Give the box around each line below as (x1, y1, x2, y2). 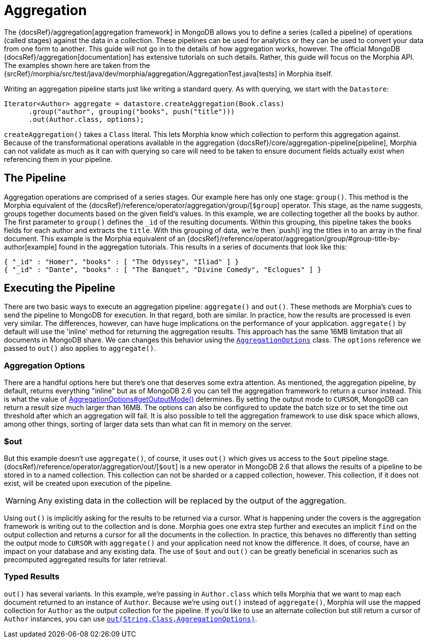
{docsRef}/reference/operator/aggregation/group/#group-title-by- (187, 234, 401, 243)
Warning (5, 495, 36, 505)
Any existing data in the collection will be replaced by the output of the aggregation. (38, 495, 346, 505)
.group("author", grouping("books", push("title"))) (28, 107, 235, 115)
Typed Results (4, 572, 60, 582)
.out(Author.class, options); (28, 115, 144, 123)
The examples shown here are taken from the (4, 61, 150, 69)
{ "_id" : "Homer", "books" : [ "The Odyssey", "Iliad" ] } (4, 257, 239, 266)
